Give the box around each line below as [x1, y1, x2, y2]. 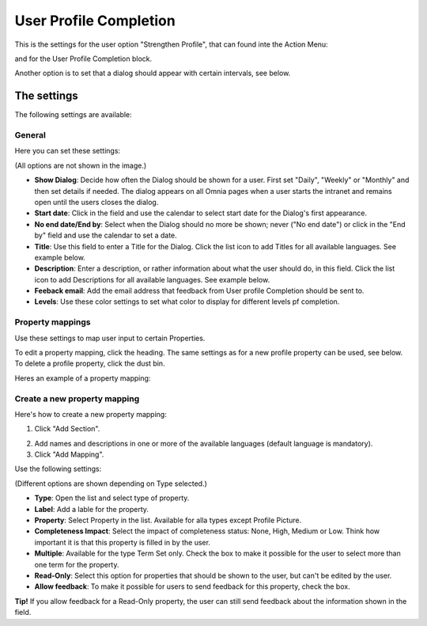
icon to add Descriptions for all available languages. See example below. [34, 275, 270, 284]
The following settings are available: [14, 110, 132, 120]
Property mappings [14, 317, 91, 328]
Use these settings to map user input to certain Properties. [14, 333, 206, 343]
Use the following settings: [14, 464, 102, 474]
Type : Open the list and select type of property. [34, 493, 190, 503]
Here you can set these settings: [14, 146, 121, 156]
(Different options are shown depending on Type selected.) [14, 479, 207, 488]
